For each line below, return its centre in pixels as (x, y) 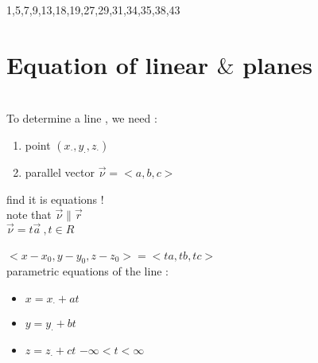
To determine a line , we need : (82, 118)
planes (278, 64)
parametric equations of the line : (87, 271)
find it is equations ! (55, 199)
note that (29, 215)
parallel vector (60, 172)
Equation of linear (107, 64)
